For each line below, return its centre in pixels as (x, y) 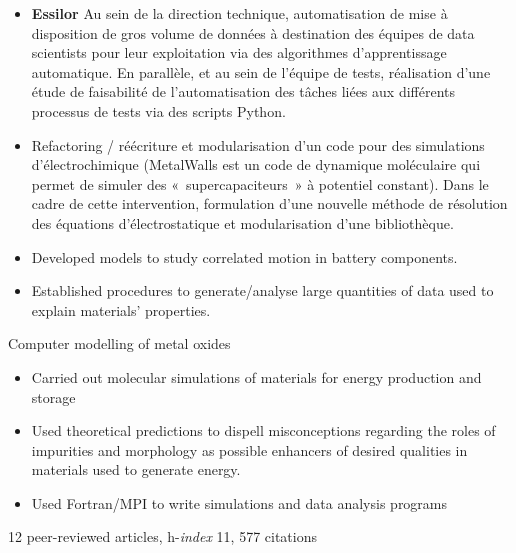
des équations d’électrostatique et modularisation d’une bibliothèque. (242, 222)
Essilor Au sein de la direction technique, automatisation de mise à (239, 13)
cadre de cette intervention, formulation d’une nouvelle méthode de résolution (269, 203)
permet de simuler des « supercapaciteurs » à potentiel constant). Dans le (260, 183)
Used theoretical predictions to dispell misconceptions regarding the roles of (263, 430)
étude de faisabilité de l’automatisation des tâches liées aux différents (243, 91)
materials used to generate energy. (136, 469)
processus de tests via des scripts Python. (158, 110)
